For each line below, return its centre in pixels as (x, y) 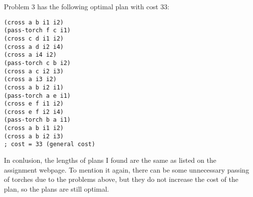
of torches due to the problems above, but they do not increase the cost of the (121, 179)
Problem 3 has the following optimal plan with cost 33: (87, 6)
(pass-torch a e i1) (38, 96)
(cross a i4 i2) (30, 55)
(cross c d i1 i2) (34, 38)
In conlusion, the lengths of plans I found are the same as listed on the (110, 160)
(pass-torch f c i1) (38, 31)
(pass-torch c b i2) (38, 63)
